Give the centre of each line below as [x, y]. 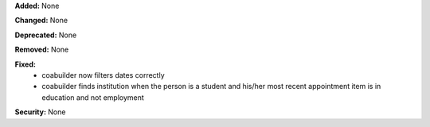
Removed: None [42, 50]
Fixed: [25, 64]
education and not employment [93, 97]
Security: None [40, 112]
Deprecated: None [46, 35]
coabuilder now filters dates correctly [103, 75]
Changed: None [41, 21]
